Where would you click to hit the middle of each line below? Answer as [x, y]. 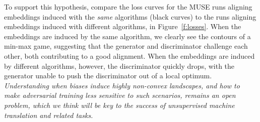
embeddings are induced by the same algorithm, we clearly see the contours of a [127, 36]
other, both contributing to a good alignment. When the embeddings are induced [129, 55]
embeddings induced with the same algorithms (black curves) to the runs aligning [130, 16]
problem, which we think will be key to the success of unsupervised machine [119, 105]
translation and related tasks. [49, 115]
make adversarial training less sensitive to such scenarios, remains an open [120, 95]
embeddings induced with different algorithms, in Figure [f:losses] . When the [123, 26]
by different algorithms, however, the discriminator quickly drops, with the [119, 66]
